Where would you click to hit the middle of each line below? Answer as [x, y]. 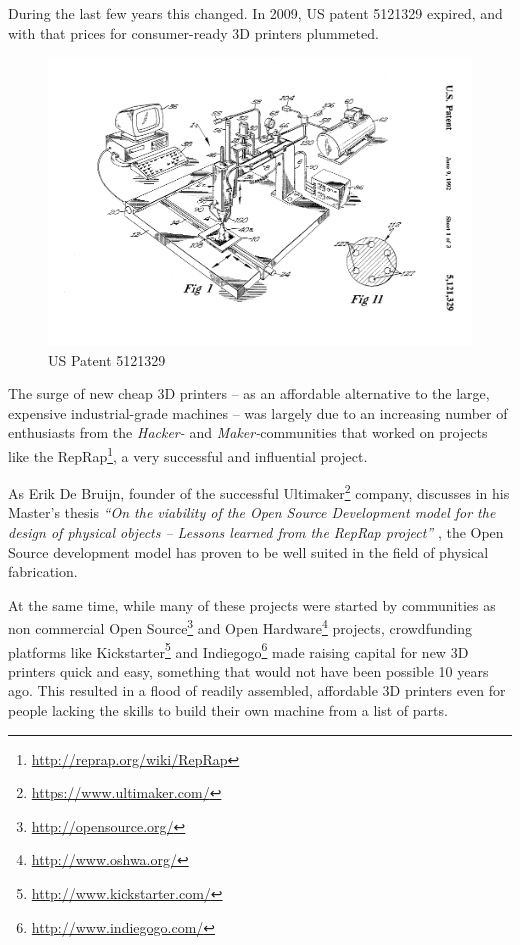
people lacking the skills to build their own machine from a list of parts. [228, 710]
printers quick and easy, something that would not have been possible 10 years [248, 670]
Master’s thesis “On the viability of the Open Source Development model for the [252, 512]
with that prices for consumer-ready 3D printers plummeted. [193, 32]
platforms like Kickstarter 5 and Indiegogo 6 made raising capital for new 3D [238, 650]
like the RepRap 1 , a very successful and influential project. [188, 454]
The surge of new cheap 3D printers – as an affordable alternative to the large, [249, 393]
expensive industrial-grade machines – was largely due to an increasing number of [258, 412]
